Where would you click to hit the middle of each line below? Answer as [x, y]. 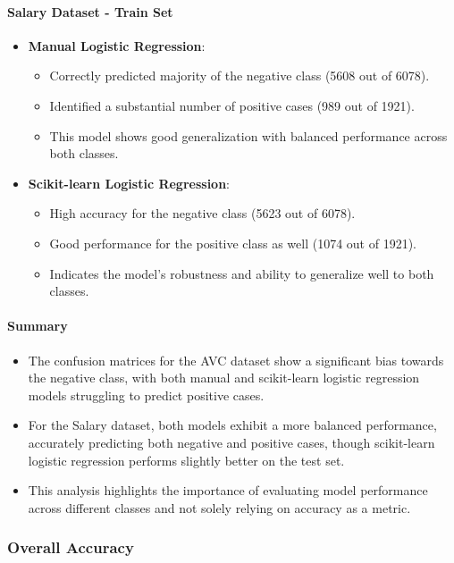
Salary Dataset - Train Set [90, 11]
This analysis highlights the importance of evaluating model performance [228, 490]
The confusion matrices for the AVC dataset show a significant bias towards [236, 360]
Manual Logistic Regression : [117, 45]
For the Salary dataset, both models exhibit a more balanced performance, [232, 425]
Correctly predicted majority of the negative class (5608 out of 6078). [240, 76]
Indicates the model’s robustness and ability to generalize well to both [242, 273]
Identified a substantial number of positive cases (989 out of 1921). [232, 105]
